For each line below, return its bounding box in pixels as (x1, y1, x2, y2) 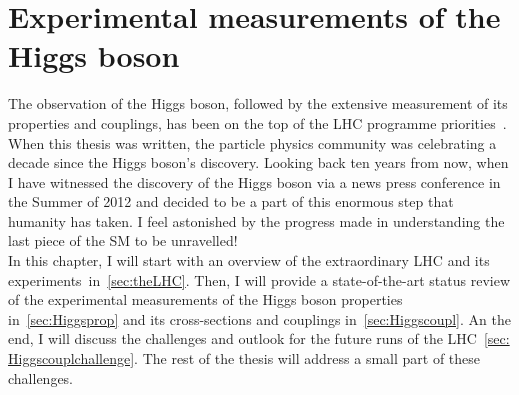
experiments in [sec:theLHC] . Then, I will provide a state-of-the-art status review (8, 269, 511, 290)
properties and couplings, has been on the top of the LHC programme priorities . (8, 112, 507, 133)
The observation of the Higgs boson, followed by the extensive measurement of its (8, 93, 508, 114)
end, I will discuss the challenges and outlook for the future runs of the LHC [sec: (8, 328, 510, 349)
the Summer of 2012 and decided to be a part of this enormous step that (8, 191, 454, 212)
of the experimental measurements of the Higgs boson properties (8, 289, 403, 310)
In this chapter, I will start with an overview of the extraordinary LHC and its (8, 250, 490, 271)
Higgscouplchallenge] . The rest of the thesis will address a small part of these (8, 348, 481, 369)
